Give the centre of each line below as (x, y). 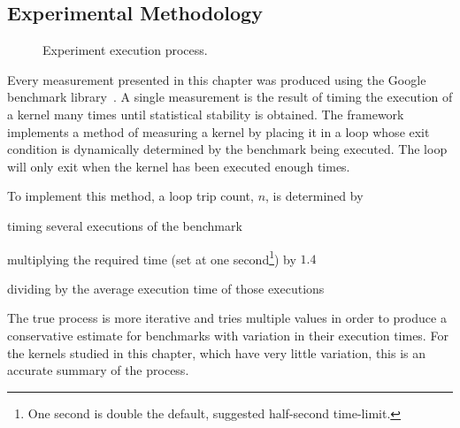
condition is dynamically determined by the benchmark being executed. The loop (227, 149)
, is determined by (314, 196)
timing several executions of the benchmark (125, 225)
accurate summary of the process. (98, 370)
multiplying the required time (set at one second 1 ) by (152, 257)
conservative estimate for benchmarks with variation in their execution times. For (228, 335)
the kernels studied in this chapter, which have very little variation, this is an (217, 352)
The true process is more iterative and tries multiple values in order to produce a (227, 318)
